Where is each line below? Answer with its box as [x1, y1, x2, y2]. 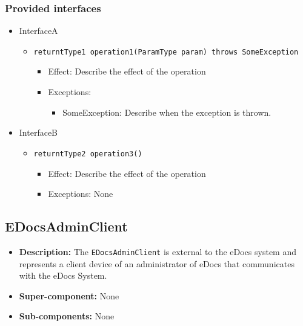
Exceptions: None [48, 187, 113, 200]
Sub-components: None [19, 310, 115, 322]
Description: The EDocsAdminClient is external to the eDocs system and [19, 245, 296, 258]
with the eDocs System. [19, 269, 107, 282]
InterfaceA [19, 24, 58, 37]
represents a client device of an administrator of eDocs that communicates [19, 257, 295, 270]
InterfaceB [19, 126, 58, 139]
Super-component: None [19, 289, 119, 302]
